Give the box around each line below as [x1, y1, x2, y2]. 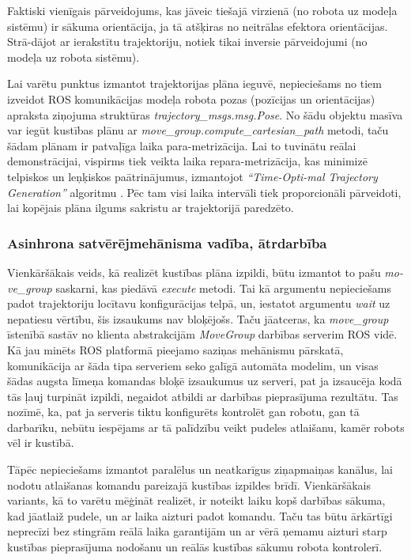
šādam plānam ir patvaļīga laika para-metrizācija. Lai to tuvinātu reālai [7, 137, 356, 153]
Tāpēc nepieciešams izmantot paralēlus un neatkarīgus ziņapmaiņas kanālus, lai [7, 461, 393, 478]
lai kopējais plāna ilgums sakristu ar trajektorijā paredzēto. [7, 199, 294, 216]
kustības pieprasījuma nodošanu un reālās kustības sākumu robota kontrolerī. [7, 539, 383, 555]
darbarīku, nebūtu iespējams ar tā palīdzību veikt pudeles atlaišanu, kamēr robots [7, 418, 405, 435]
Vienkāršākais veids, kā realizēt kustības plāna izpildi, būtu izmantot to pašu [7, 263, 381, 280]
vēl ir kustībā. [7, 434, 74, 451]
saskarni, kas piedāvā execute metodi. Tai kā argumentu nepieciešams [55, 279, 391, 296]
